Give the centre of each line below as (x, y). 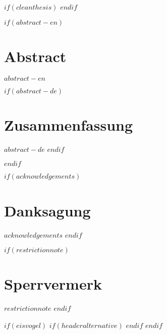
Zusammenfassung (69, 124)
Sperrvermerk (53, 284)
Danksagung (47, 210)
